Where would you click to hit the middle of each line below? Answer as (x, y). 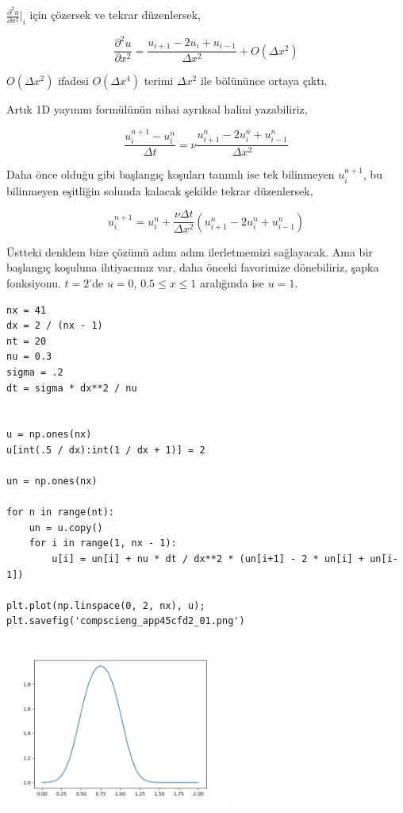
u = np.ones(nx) (49, 435)
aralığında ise (232, 282)
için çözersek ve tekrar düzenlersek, (115, 15)
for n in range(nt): (61, 512)
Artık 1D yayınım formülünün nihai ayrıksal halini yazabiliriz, (157, 109)
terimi (159, 81)
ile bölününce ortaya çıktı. (264, 81)
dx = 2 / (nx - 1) (55, 326)
